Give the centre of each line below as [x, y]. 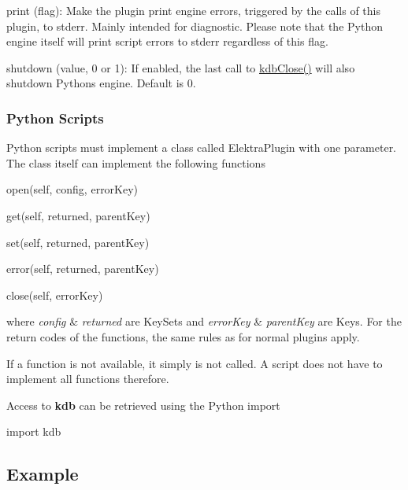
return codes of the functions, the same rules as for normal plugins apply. [183, 336]
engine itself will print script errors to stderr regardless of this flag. [167, 41]
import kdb [34, 431]
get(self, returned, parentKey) [78, 215]
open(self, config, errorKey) [72, 189]
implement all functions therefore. [88, 379]
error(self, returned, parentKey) [83, 269]
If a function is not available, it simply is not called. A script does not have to [195, 363]
